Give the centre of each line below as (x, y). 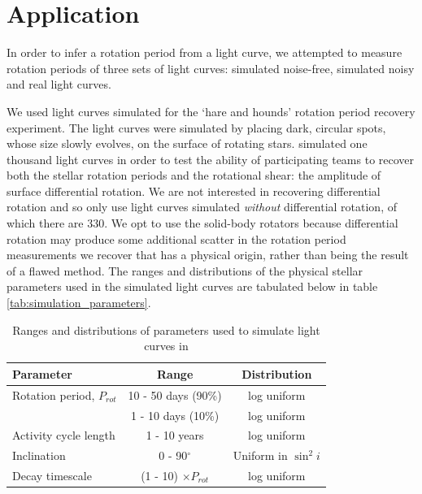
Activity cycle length (64, 435)
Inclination (39, 455)
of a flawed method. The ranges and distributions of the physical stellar (185, 270)
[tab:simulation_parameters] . (79, 303)
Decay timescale (52, 476)
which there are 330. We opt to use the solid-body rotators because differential (202, 223)
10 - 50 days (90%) (175, 394)
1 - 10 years (175, 435)
